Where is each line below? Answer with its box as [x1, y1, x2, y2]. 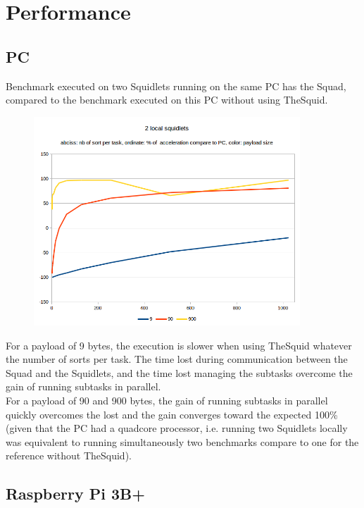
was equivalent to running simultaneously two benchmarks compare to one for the [6, 434, 359, 449]
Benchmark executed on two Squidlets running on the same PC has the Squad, [6, 78, 346, 93]
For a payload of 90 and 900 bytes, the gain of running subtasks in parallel [6, 392, 328, 407]
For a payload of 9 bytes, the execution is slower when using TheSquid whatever [6, 337, 352, 352]
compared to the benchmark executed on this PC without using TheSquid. [6, 92, 328, 107]
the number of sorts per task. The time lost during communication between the [6, 352, 348, 366]
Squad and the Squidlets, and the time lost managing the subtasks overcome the [6, 365, 353, 380]
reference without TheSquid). [6, 448, 132, 463]
